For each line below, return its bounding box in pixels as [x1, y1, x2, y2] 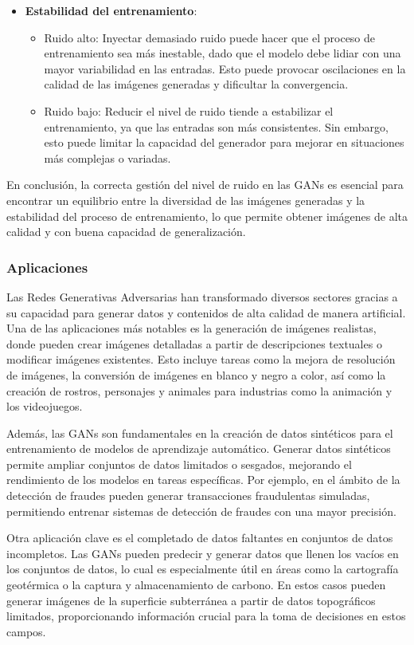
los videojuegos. [6, 398, 83, 415]
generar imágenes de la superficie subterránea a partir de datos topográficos [6, 592, 376, 608]
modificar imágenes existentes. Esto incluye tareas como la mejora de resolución [6, 351, 396, 368]
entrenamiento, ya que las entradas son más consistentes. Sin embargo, [44, 118, 389, 135]
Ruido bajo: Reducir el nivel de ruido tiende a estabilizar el [44, 102, 334, 119]
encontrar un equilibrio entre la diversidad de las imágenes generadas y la [6, 191, 365, 208]
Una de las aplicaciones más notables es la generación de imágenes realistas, [6, 320, 377, 336]
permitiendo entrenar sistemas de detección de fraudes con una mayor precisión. [6, 502, 396, 519]
